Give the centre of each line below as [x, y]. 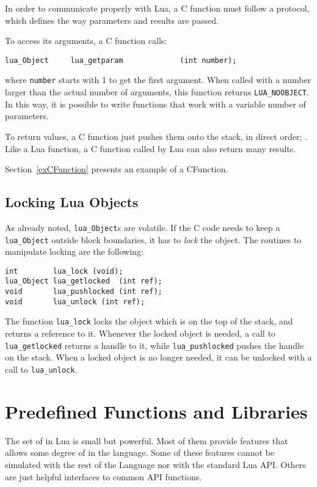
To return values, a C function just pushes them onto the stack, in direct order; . [156, 136]
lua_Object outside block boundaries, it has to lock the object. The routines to [153, 239]
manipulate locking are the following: [74, 251]
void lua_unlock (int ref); [75, 302]
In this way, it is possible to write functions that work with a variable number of [155, 104]
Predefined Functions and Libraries [156, 411]
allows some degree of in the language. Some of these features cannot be [140, 452]
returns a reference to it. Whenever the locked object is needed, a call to [140, 333]
